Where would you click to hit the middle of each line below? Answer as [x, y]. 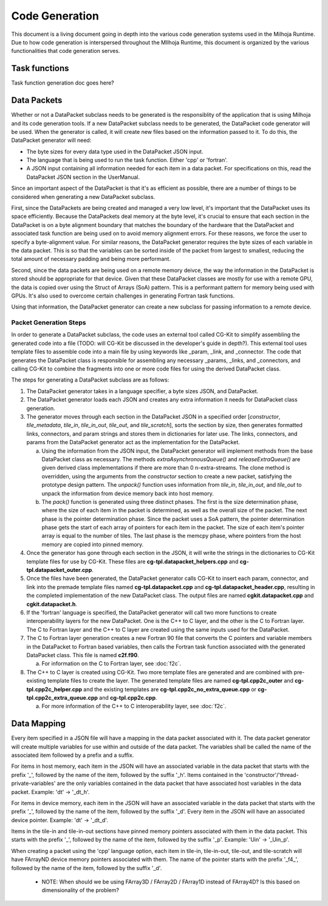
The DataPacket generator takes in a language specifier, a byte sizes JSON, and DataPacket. [142, 391]
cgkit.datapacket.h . [52, 604]
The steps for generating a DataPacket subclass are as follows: [90, 380]
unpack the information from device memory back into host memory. [128, 493]
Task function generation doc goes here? [63, 83]
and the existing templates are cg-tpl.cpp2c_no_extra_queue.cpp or [170, 689]
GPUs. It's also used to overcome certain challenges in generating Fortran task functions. [123, 296]
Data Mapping [39, 724]
